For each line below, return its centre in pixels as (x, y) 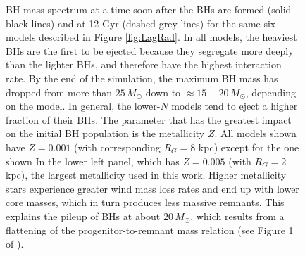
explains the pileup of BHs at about (83, 216)
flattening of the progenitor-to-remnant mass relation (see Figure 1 (150, 230)
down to (163, 92)
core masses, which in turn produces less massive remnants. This (145, 202)
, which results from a (237, 216)
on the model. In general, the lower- (83, 106)
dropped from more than (59, 92)
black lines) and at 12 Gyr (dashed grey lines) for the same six (141, 23)
